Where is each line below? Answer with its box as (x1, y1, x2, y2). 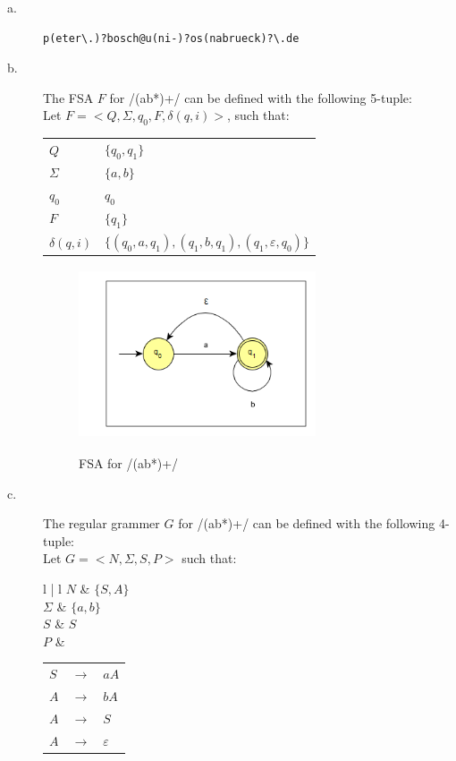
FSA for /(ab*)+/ (79, 453, 179, 472)
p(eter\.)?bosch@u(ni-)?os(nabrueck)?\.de (43, 31, 300, 45)
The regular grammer (43, 514, 160, 533)
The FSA (43, 88, 94, 107)
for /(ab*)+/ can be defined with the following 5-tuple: (109, 88, 412, 107)
